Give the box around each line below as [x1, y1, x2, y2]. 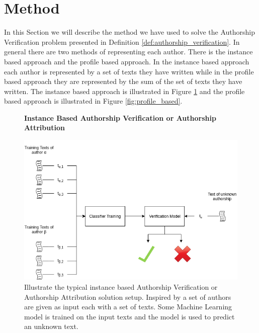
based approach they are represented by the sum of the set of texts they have [4, 76, 242, 87]
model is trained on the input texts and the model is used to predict [24, 311, 235, 321]
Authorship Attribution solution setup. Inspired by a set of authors [24, 291, 231, 302]
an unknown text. [24, 321, 78, 331]
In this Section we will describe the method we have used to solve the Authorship [4, 27, 255, 37]
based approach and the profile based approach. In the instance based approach [4, 56, 249, 66]
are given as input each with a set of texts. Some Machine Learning [24, 301, 232, 312]
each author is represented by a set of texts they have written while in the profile [4, 66, 254, 76]
